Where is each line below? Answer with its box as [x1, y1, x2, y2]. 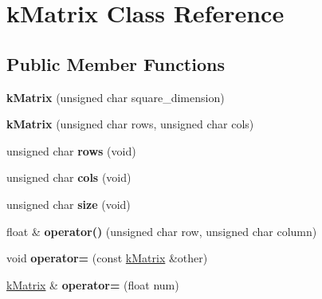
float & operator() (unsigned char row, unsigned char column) [6, 222, 317, 239]
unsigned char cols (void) [6, 169, 132, 186]
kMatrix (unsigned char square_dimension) [6, 89, 225, 105]
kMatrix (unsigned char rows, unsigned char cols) [6, 116, 254, 132]
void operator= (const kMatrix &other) [6, 250, 208, 266]
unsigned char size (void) [6, 195, 131, 212]
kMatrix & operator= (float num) [6, 276, 179, 293]
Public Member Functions [6, 51, 225, 76]
